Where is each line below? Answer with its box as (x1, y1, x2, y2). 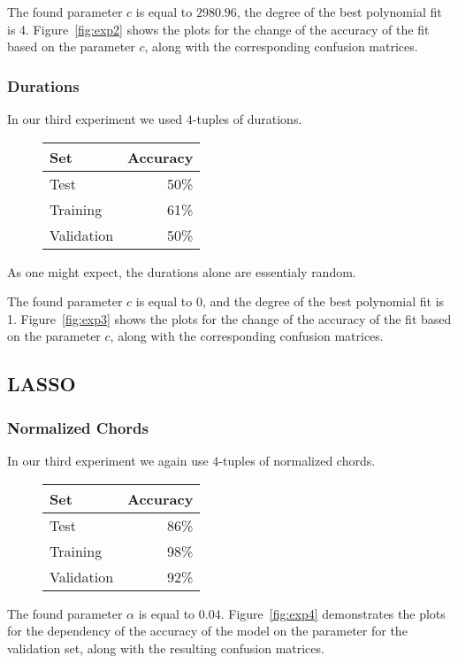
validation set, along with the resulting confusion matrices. (7, 638, 324, 657)
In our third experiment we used (7, 110, 183, 127)
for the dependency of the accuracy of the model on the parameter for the (7, 621, 408, 640)
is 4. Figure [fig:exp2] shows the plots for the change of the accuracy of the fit (7, 19, 430, 38)
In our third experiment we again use (7, 451, 209, 469)
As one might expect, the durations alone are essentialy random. (7, 262, 356, 281)
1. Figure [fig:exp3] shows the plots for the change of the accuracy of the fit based (7, 309, 452, 328)
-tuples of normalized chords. (218, 451, 376, 469)
